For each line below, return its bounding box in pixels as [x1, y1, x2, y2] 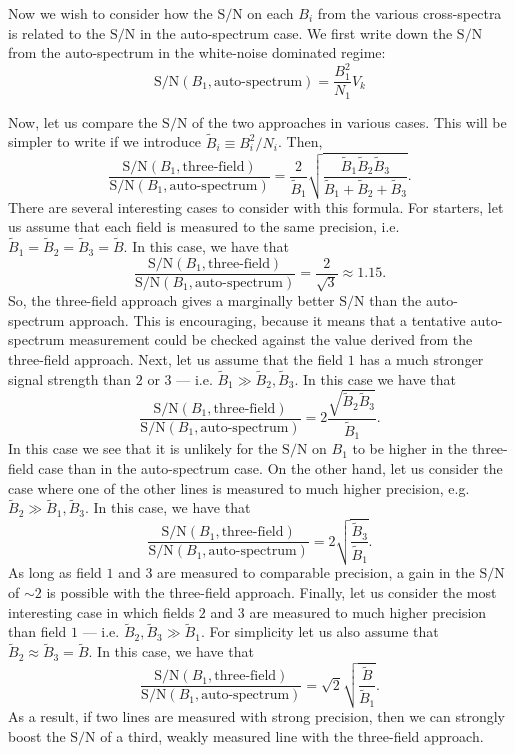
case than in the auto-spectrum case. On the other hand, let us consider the [38, 458, 503, 478]
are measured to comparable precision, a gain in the [157, 562, 475, 583]
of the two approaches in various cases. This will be [192, 111, 507, 132]
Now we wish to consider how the [8, 3, 213, 23]
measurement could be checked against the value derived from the [69, 329, 473, 350]
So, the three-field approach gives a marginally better [8, 290, 335, 311]
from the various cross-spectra [317, 3, 502, 23]
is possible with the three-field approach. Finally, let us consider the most [46, 582, 497, 603]
